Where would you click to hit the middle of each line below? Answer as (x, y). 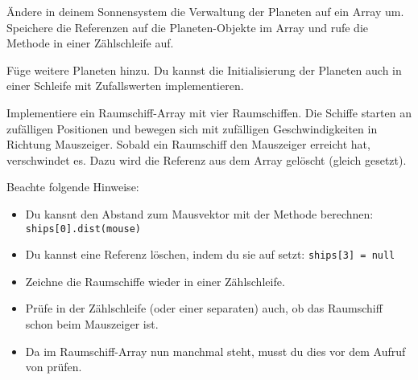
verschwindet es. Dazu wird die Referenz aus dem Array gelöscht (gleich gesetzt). (207, 159)
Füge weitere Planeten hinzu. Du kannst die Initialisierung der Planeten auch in (204, 69)
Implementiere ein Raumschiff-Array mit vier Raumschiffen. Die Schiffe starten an (209, 112)
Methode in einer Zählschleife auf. (90, 43)
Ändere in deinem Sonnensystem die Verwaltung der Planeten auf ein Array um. (205, 11)
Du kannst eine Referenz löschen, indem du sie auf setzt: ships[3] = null (210, 254)
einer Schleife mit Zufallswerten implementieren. (125, 86)
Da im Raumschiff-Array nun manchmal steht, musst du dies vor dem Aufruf (215, 351)
